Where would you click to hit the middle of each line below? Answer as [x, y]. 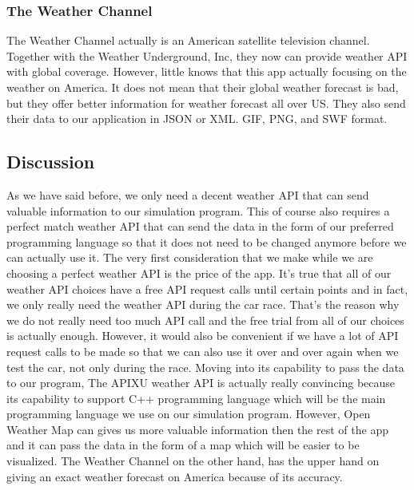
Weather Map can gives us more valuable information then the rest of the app [197, 429]
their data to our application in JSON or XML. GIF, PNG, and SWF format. [197, 119]
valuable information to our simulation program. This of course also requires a [198, 210]
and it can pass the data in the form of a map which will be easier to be [183, 445]
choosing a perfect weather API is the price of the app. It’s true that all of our [199, 273]
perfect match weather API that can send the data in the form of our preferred [200, 226]
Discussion [51, 162]
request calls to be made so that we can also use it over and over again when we [203, 351]
